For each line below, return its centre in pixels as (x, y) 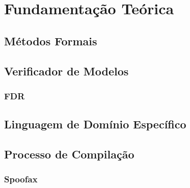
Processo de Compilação (69, 154)
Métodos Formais (51, 41)
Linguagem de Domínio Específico (95, 124)
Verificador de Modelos (66, 71)
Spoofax (21, 179)
